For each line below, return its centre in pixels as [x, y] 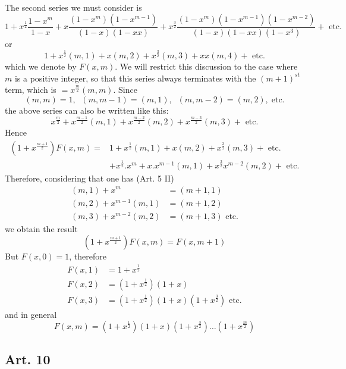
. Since [125, 90]
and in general [31, 314]
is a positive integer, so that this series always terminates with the [135, 78]
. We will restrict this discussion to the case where [206, 66]
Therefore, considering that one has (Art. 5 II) [89, 178]
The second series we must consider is [73, 7]
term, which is [31, 90]
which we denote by [41, 66]
